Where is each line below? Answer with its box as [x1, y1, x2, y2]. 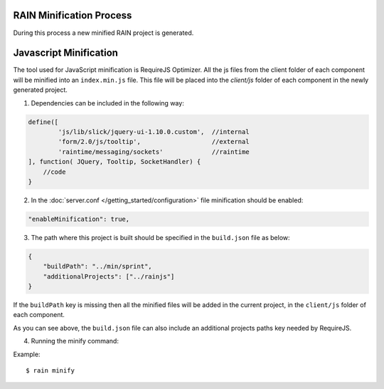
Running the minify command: [31, 337, 119, 346]
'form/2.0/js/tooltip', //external [58, 138, 250, 146]
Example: [13, 350, 41, 358]
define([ [28, 118, 59, 126]
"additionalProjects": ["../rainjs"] [43, 272, 175, 281]
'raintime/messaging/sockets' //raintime [58, 147, 250, 156]
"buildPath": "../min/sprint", [43, 262, 152, 271]
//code [43, 167, 66, 176]
